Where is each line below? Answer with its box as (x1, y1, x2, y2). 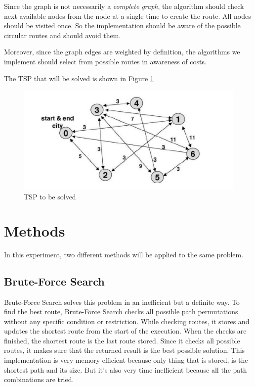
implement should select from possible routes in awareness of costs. (4, 56, 207, 66)
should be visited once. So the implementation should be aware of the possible (4, 20, 241, 31)
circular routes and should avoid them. (4, 30, 121, 40)
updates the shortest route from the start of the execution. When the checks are (4, 326, 247, 336)
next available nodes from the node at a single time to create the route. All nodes (4, 10, 251, 21)
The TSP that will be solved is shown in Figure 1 (4, 73, 154, 83)
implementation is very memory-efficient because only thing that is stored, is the (4, 355, 248, 365)
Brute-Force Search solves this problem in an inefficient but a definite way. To (4, 296, 240, 307)
